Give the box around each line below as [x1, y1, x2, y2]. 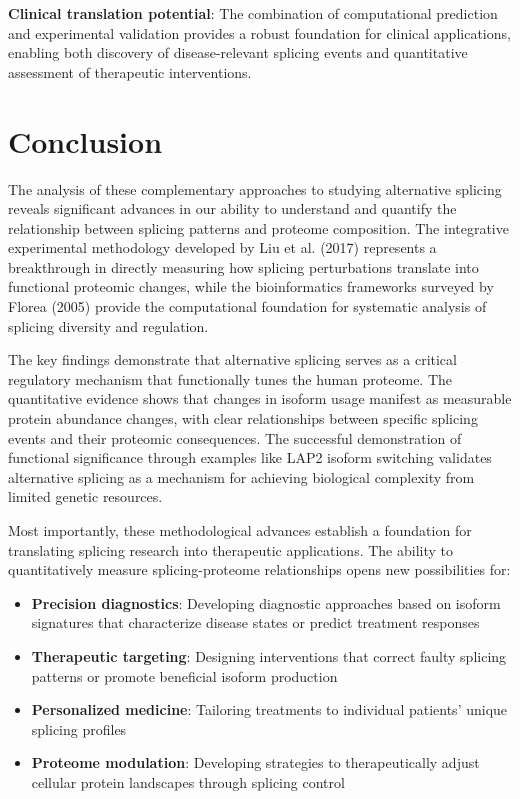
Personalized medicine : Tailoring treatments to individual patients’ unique [31, 699, 508, 720]
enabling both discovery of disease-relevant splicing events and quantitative [8, 42, 468, 63]
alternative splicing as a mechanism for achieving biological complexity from [8, 466, 475, 487]
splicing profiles [31, 718, 127, 739]
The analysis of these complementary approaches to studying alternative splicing [8, 178, 502, 199]
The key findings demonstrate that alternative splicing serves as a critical [8, 349, 457, 370]
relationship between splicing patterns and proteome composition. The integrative [8, 217, 509, 238]
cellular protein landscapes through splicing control [31, 771, 345, 792]
